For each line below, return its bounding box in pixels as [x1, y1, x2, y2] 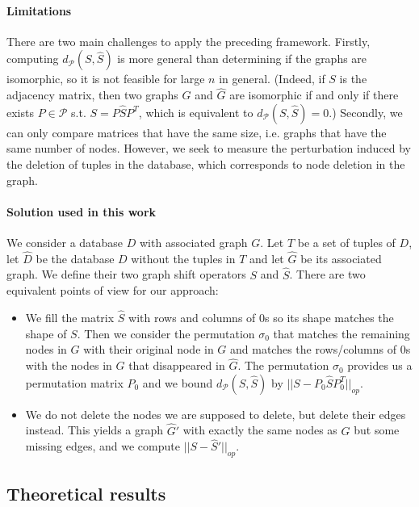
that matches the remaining [273, 325, 410, 341]
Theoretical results [6, 480, 166, 505]
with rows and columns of [128, 309, 256, 325]
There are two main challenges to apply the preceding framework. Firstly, [6, 32, 371, 49]
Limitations [6, 2, 72, 19]
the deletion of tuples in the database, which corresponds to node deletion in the [6, 155, 405, 172]
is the [339, 70, 367, 87]
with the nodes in [25, 357, 112, 374]
